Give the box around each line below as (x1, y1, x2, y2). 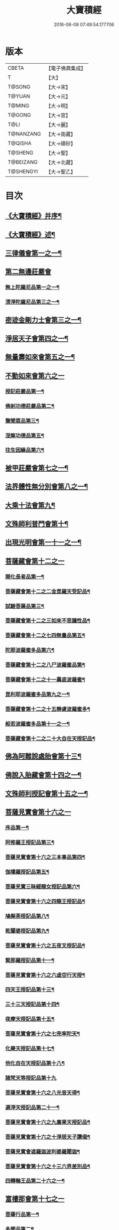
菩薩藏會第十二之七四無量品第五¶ (5, 632, 85, 639)
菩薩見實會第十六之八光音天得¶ (5, 1089, 80, 1096)
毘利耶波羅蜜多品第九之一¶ (5, 691, 70, 698)
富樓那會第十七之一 (5, 1194, 64, 1203)
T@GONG (7, 111, 31, 118)
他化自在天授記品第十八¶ (5, 1060, 65, 1067)
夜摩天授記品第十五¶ (5, 1016, 55, 1023)
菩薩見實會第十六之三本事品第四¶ (5, 854, 85, 861)
